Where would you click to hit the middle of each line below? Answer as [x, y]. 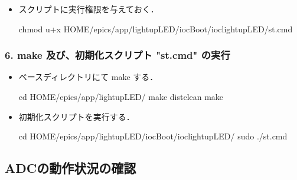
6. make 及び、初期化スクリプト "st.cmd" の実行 [118, 55]
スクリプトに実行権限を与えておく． [89, 9]
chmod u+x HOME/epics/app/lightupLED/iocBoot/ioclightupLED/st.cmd [156, 29]
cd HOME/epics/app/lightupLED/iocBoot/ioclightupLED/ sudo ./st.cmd [153, 136]
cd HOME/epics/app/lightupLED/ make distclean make [121, 96]
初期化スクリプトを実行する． [76, 116]
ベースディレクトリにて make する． [88, 77]
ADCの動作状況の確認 [71, 168]
